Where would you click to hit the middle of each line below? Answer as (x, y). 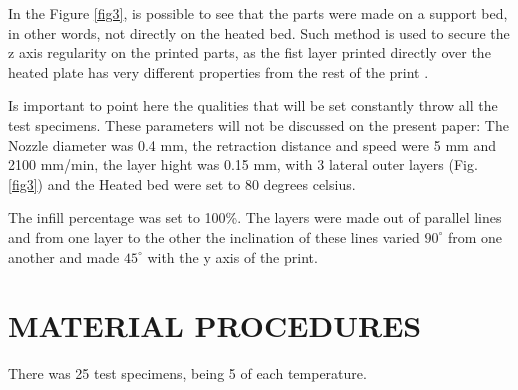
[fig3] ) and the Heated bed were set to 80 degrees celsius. (182, 183)
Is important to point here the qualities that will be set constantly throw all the (253, 105)
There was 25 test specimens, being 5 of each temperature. (187, 373)
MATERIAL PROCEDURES (215, 325)
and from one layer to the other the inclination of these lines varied (214, 236)
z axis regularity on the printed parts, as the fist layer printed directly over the (249, 52)
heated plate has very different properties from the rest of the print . (218, 71)
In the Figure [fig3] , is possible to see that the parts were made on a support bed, (258, 13)
